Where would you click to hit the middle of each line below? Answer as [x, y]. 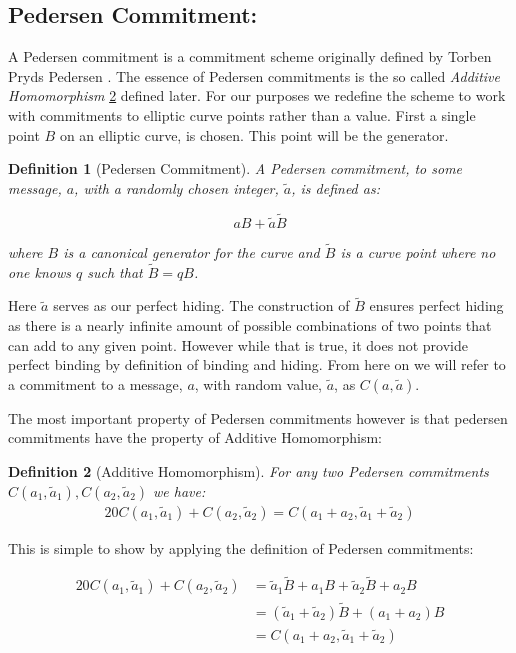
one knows [39, 271]
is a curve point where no [418, 251]
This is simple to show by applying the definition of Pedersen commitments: [241, 547]
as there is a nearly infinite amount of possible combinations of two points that [250, 325]
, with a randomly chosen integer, [176, 187]
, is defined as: [335, 187]
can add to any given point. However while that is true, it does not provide [238, 344]
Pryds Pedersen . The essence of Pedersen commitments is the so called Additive [254, 75]
